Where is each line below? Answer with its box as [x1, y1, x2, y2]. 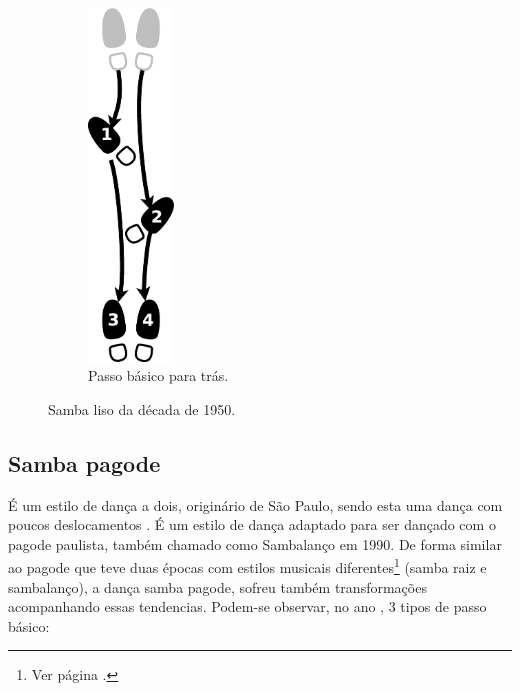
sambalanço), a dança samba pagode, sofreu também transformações [8, 576, 427, 597]
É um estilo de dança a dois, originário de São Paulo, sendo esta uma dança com [8, 494, 503, 515]
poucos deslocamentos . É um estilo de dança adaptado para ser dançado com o [8, 514, 496, 535]
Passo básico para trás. [88, 365, 229, 386]
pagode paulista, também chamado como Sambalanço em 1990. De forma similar [8, 533, 502, 554]
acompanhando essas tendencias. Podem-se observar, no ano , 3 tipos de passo [8, 596, 487, 617]
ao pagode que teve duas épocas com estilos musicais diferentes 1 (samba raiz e [8, 554, 487, 578]
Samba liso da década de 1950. [48, 398, 236, 419]
